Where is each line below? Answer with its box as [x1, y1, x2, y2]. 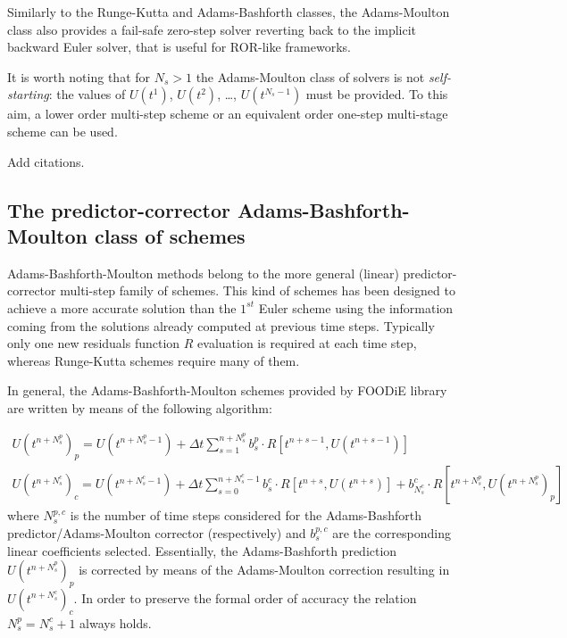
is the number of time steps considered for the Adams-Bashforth [70, 506, 421, 525]
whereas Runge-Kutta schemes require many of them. [7, 351, 300, 369]
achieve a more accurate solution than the [7, 298, 237, 317]
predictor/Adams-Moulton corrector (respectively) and [7, 523, 306, 542]
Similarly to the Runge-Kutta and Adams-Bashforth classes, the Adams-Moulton [7, 3, 450, 21]
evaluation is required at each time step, [197, 334, 417, 352]
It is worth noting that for [7, 67, 151, 86]
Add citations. [7, 152, 85, 170]
